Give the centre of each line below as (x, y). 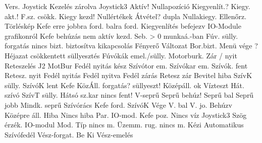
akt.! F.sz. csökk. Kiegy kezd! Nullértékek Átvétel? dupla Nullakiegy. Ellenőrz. (126, 16)
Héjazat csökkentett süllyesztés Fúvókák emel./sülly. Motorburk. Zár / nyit (121, 55)
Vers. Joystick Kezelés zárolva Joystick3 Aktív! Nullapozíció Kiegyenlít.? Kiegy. (127, 6)
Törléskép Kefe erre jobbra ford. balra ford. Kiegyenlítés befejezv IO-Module (123, 26)
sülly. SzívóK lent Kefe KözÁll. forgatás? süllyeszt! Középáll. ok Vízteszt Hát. (124, 85)
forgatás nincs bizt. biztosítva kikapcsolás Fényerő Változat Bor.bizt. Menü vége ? (131, 46)
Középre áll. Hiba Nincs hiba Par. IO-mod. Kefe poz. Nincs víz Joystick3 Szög (126, 115)
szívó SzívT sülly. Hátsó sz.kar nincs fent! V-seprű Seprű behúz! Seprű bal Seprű (129, 95)
